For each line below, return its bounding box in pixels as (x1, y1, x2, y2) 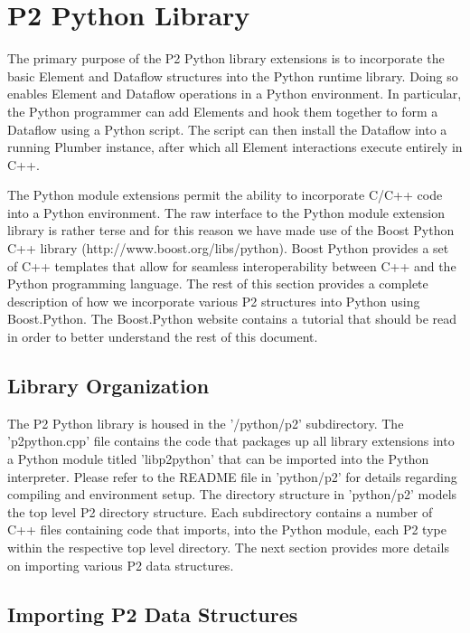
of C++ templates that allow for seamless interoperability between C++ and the (7, 256, 456, 275)
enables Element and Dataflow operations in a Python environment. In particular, (7, 84, 462, 103)
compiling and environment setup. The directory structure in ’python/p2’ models (7, 485, 457, 504)
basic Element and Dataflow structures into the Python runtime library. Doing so (7, 66, 458, 85)
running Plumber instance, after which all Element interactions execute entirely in (7, 137, 463, 156)
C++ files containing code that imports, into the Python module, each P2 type (7, 520, 446, 539)
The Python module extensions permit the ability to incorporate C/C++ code (7, 185, 443, 204)
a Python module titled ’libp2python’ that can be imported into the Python (7, 449, 429, 468)
